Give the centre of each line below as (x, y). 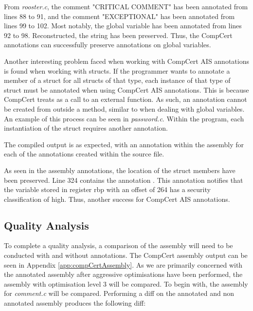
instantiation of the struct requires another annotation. (86, 128)
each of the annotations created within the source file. (84, 154)
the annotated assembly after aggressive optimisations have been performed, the (123, 274)
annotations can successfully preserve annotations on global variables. (108, 45)
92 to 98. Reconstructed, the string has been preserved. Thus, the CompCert (118, 35)
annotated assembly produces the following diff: (75, 303)
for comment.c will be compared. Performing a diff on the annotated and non (119, 293)
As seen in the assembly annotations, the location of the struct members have (120, 170)
